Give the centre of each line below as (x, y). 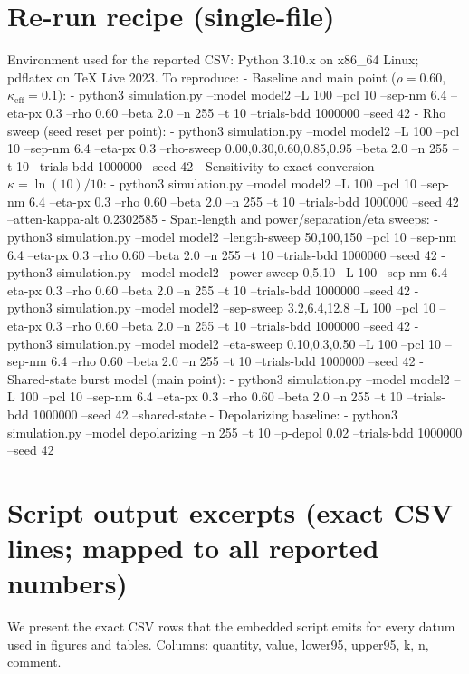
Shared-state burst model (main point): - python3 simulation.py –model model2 (229, 378)
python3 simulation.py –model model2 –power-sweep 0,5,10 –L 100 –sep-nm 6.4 (228, 272)
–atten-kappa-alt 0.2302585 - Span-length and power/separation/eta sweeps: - (223, 219)
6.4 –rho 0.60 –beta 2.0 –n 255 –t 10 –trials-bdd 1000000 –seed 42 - (237, 361)
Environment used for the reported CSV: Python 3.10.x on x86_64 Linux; (213, 59)
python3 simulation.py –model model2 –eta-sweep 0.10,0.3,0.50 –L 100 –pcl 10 (225, 343)
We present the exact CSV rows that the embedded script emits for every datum (231, 626)
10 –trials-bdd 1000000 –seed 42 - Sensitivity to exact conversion (196, 165)
